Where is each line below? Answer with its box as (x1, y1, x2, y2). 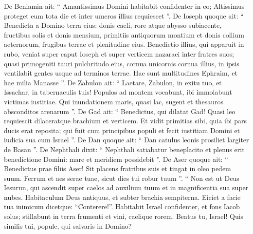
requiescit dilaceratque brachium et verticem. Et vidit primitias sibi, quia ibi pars (4, 116, 247, 126)
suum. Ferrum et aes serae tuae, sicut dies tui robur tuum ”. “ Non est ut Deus (4, 173, 239, 183)
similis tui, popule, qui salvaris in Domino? (4, 220, 132, 231)
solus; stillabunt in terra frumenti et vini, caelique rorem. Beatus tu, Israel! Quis (4, 211, 244, 221)
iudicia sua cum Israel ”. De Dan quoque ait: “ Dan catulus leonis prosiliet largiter (4, 135, 249, 145)
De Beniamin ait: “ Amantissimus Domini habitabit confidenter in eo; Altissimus (4, 1, 245, 11)
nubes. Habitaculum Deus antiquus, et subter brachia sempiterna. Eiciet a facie (4, 192, 241, 202)
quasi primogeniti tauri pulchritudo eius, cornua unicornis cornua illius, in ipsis (4, 58, 239, 68)
